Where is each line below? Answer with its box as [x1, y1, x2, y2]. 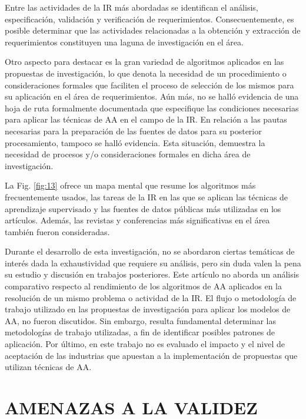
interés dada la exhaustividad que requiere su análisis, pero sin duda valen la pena [5, 256, 301, 269]
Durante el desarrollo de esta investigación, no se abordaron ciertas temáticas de [5, 245, 295, 258]
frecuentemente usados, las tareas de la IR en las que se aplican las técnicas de [5, 190, 288, 203]
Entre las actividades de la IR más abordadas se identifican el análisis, [5, 1, 258, 13]
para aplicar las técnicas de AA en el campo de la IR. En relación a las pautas [5, 113, 287, 126]
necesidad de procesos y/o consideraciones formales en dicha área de [5, 148, 251, 160]
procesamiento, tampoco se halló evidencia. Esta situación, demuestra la [5, 136, 265, 149]
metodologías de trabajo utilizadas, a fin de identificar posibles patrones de [5, 326, 275, 338]
